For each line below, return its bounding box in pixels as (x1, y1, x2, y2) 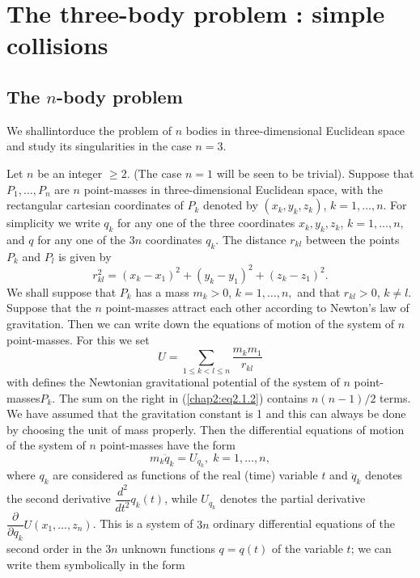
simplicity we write (6, 214, 100, 231)
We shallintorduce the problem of (6, 121, 172, 138)
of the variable (271, 539, 343, 556)
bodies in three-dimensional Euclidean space (185, 121, 405, 138)
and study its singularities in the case (6, 137, 192, 154)
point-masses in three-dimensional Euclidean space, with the (83, 180, 383, 197)
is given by (58, 247, 112, 264)
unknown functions (121, 539, 215, 556)
